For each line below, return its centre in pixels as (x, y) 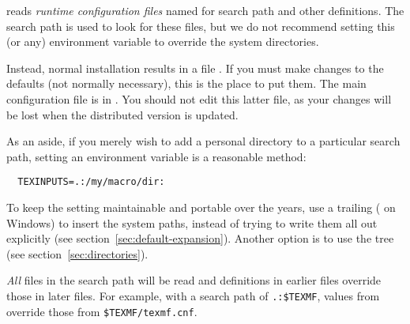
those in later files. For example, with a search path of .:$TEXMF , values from (193, 295)
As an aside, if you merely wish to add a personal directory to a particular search (203, 141)
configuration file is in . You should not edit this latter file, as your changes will (199, 98)
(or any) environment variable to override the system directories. (163, 41)
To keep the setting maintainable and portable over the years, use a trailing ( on (201, 207)
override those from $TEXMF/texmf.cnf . (102, 311)
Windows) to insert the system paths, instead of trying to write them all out (192, 222)
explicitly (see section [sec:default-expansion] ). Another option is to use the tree (200, 238)
